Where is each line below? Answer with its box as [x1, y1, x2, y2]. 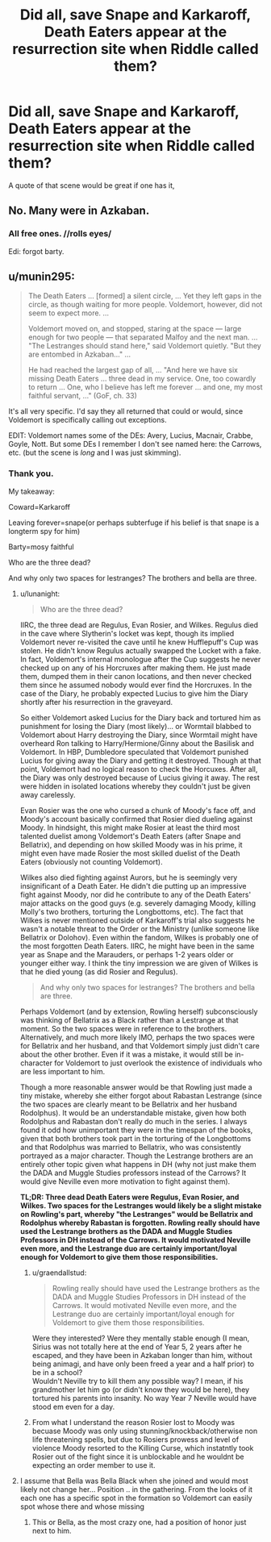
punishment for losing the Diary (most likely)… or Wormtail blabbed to [19, 721, 252, 731]
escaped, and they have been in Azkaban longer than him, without [31, 1350, 252, 1360]
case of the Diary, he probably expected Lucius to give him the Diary [19, 688, 248, 698]
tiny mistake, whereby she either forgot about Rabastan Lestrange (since [19, 1090, 262, 1100]
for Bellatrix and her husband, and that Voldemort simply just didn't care [19, 1040, 260, 1050]
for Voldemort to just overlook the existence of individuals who [53, 1058, 263, 1068]
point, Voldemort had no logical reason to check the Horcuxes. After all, [19, 764, 258, 773]
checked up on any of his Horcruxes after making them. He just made [19, 663, 252, 673]
